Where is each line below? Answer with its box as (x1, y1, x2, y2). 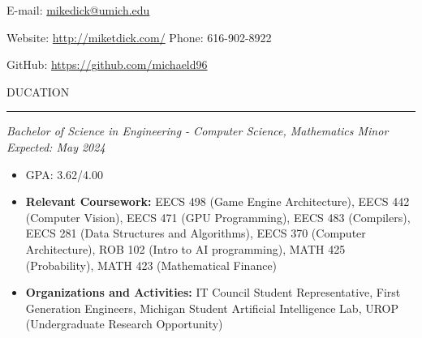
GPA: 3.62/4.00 (25, 165, 103, 182)
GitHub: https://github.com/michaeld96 (6, 56, 208, 73)
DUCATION (6, 83, 70, 100)
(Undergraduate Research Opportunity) (25, 315, 223, 332)
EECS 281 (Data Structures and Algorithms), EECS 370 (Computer (25, 225, 366, 242)
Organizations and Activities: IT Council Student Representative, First (25, 284, 401, 301)
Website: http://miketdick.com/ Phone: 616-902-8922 (6, 28, 272, 45)
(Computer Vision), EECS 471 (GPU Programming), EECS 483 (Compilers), (25, 208, 411, 225)
